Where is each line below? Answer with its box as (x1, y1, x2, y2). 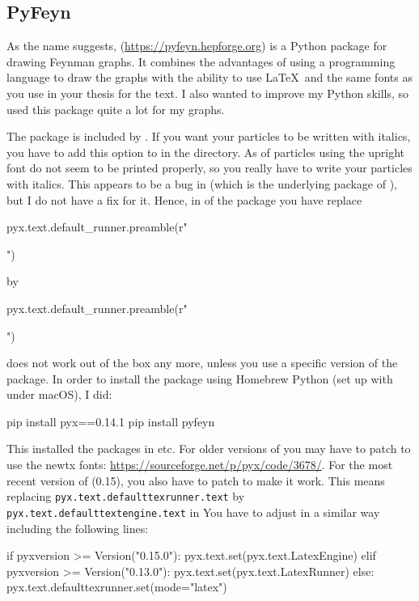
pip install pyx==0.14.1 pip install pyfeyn (6, 413, 215, 430)
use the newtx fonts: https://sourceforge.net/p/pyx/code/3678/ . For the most (6, 456, 393, 473)
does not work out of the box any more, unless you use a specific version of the (6, 354, 398, 371)
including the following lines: (6, 519, 149, 536)
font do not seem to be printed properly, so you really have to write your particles (6, 159, 413, 176)
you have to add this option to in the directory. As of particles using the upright (6, 143, 405, 160)
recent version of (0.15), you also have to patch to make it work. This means (6, 472, 385, 489)
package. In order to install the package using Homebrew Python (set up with (6, 370, 393, 387)
